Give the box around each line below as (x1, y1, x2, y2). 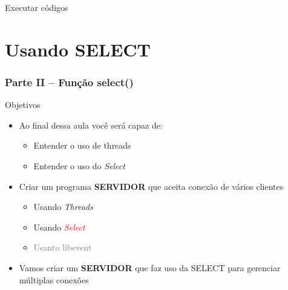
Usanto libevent (33, 241, 92, 254)
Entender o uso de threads (33, 139, 131, 152)
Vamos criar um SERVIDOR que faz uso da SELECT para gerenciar (19, 261, 281, 274)
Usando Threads (33, 200, 93, 213)
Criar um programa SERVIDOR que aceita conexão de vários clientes (19, 180, 284, 192)
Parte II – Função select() (5, 74, 134, 89)
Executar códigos (5, 1, 68, 13)
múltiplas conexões (19, 273, 89, 286)
